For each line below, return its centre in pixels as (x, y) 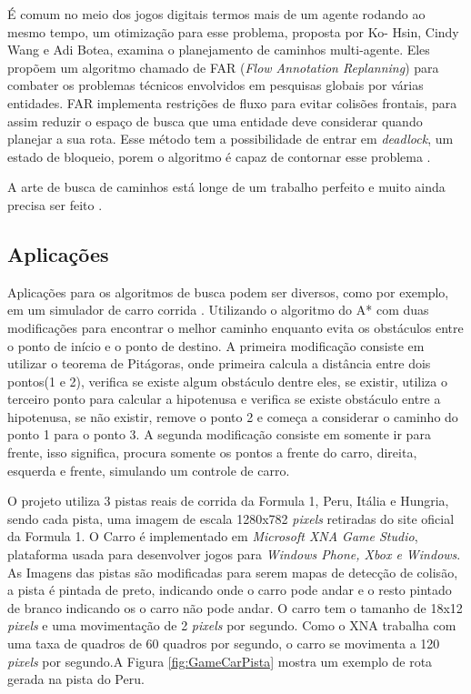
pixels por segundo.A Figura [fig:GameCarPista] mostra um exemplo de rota (220, 661)
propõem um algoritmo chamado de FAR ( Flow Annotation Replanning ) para (223, 67)
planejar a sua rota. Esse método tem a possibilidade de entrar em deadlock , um (230, 139)
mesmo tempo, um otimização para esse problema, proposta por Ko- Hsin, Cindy (233, 31)
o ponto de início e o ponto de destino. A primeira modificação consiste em (216, 345)
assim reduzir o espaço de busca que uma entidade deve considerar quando (215, 121)
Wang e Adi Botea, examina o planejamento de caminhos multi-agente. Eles (219, 50)
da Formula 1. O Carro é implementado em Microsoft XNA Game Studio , (213, 536)
